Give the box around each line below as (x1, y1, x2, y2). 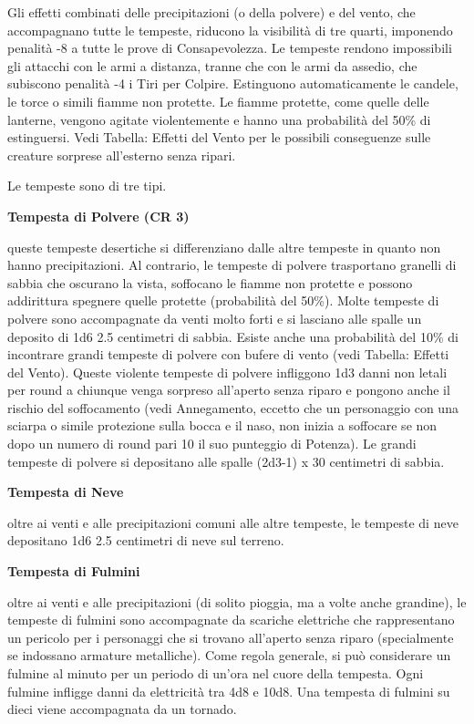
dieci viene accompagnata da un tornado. (7, 699, 237, 719)
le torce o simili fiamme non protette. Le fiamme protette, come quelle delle (7, 91, 429, 110)
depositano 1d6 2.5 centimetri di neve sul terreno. (7, 531, 284, 550)
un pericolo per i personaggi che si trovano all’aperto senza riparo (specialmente (7, 627, 454, 646)
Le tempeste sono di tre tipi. (7, 176, 167, 195)
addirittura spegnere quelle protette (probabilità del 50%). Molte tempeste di (7, 291, 439, 310)
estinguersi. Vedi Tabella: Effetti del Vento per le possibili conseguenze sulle (7, 128, 431, 147)
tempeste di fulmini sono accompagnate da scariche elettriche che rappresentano (7, 610, 455, 629)
